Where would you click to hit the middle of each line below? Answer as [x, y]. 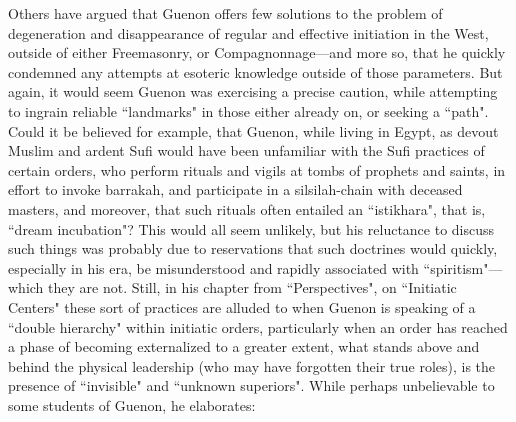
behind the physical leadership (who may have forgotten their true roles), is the [252, 365]
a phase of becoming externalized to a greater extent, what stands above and [244, 346]
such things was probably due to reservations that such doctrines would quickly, [253, 248]
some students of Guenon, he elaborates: [132, 404]
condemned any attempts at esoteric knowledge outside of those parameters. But [255, 71]
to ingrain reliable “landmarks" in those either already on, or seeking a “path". [248, 110]
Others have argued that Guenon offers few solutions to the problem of [225, 13]
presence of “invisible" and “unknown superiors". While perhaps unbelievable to [251, 385]
